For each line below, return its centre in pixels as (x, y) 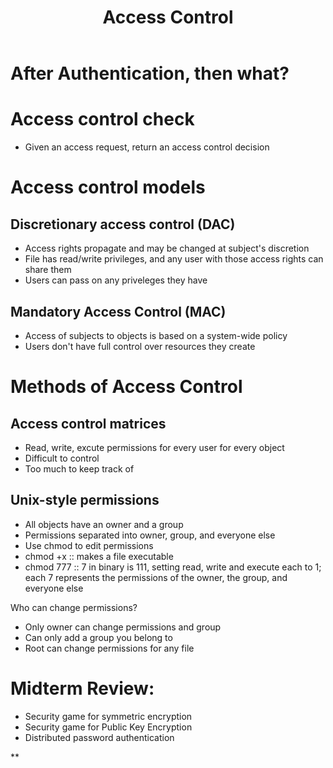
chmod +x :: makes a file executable (99, 556)
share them (48, 270)
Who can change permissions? (74, 607)
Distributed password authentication (99, 737)
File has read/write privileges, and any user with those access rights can (174, 259)
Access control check (102, 119)
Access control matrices (88, 423)
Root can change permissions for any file (109, 648)
